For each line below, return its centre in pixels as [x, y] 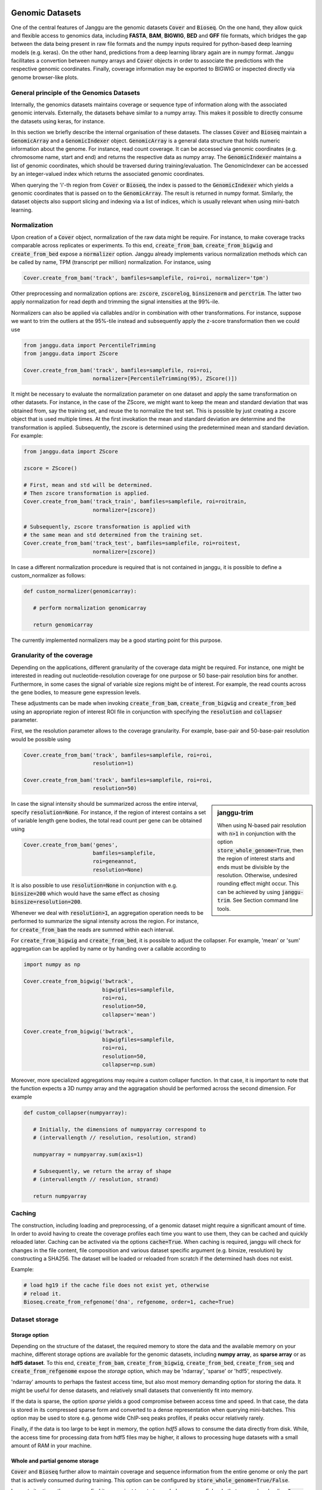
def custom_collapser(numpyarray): [75, 1112]
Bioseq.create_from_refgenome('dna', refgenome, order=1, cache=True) [129, 1302]
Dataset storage [35, 1319]
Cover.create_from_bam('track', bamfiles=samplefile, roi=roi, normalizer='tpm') [146, 278]
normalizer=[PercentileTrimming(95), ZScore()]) [165, 379]
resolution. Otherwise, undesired [257, 875]
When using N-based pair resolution [262, 825]
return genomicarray [63, 625]
